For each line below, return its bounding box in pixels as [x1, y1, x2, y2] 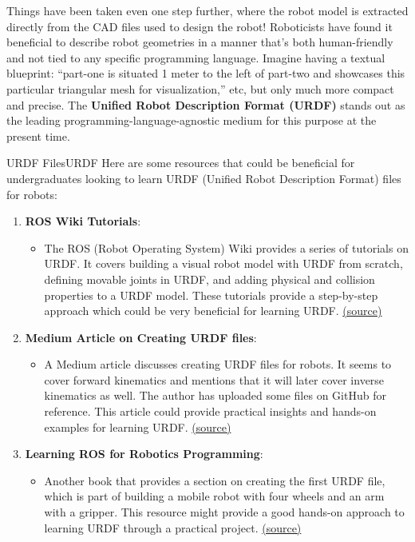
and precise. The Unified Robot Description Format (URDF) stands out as [6, 96, 405, 113]
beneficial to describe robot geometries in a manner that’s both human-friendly [6, 34, 393, 50]
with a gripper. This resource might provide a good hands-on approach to [44, 504, 405, 520]
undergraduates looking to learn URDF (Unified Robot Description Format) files [6, 169, 401, 186]
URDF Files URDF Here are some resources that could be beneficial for [6, 154, 355, 171]
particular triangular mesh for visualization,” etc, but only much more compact [6, 80, 394, 97]
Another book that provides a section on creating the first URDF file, [44, 472, 385, 488]
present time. [6, 127, 70, 144]
